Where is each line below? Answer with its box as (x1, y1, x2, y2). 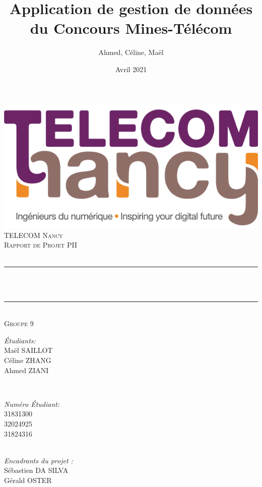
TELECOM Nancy (4, 229, 63, 240)
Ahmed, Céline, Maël (98, 47, 164, 57)
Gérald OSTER (4, 474, 52, 485)
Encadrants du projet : (4, 455, 73, 465)
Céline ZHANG (4, 355, 51, 366)
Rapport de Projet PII (4, 239, 77, 250)
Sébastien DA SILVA (4, 465, 69, 475)
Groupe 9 (4, 318, 34, 329)
